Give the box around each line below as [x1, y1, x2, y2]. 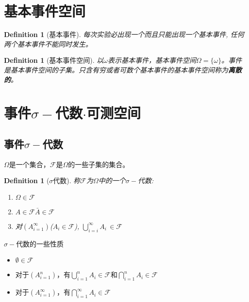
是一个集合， [9, 159, 50, 169]
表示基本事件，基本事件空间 [108, 55, 197, 65]
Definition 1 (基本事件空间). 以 [4, 55, 104, 65]
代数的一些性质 [16, 238, 64, 248]
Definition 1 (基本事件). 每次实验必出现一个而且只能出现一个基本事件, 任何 [4, 29, 244, 39]
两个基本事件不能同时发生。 [4, 38, 92, 49]
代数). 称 [53, 175, 81, 186]
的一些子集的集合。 [68, 159, 130, 169]
